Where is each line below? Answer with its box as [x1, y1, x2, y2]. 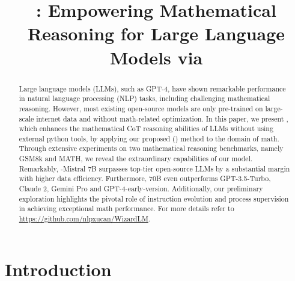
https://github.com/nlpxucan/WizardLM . [19, 214, 151, 224]
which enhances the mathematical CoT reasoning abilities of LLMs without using [19, 123, 273, 134]
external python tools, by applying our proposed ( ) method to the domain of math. [19, 133, 279, 143]
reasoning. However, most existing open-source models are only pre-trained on [19, 103, 263, 113]
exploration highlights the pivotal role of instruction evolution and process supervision [19, 193, 289, 203]
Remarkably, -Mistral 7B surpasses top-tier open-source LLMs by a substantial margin [19, 163, 290, 173]
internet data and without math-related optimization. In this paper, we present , [36, 113, 288, 123]
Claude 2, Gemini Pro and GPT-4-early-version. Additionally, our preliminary [19, 184, 263, 194]
